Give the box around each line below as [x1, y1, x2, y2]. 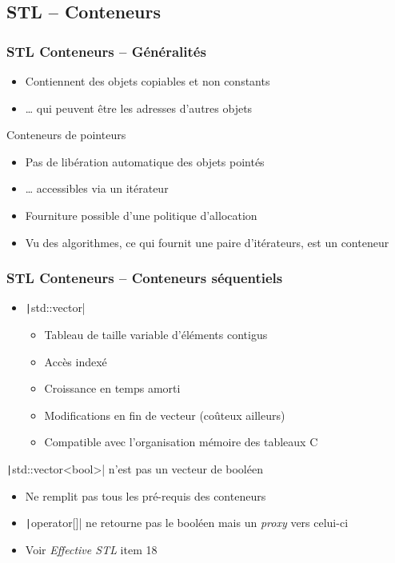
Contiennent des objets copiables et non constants [25, 73, 270, 89]
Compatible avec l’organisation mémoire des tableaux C [44, 433, 318, 450]
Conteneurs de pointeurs [6, 126, 126, 143]
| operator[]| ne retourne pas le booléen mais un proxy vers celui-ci [25, 514, 349, 531]
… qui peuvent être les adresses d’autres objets [25, 99, 253, 116]
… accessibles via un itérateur [25, 180, 169, 197]
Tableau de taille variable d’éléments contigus [44, 326, 268, 343]
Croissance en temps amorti [44, 380, 181, 397]
